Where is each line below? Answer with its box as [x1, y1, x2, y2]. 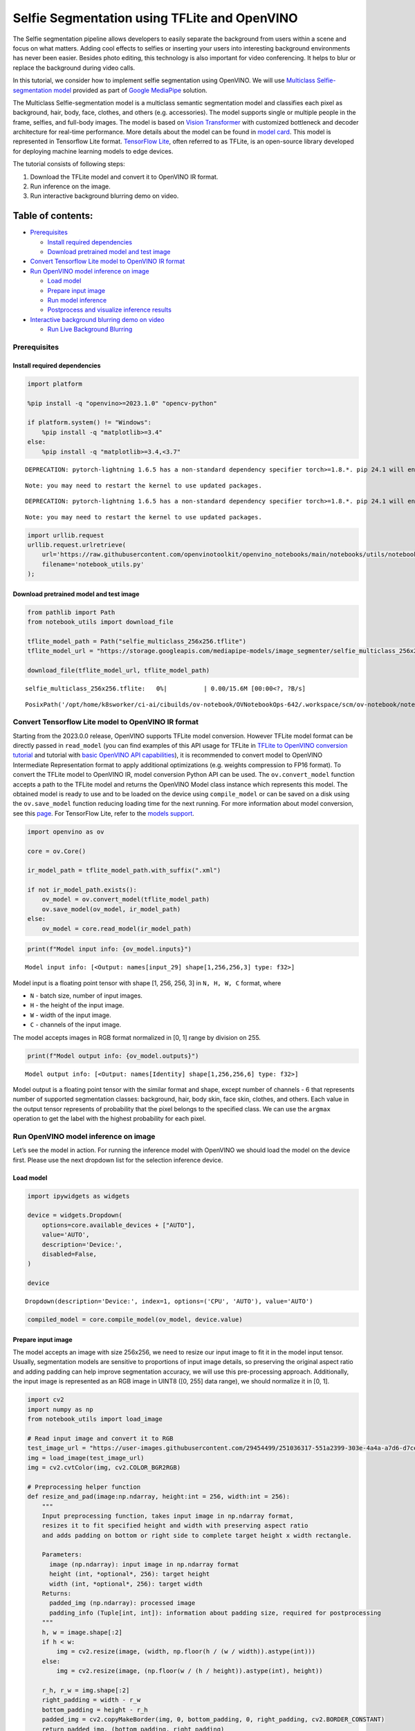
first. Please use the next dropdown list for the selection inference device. [12, 1156, 223, 1164]
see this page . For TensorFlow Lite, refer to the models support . [12, 809, 195, 817]
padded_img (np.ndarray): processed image [49, 1599, 196, 1607]
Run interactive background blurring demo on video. [30, 192, 179, 200]
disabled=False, [41, 1250, 97, 1258]
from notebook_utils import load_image [27, 1415, 163, 1423]
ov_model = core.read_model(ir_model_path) [41, 924, 192, 933]
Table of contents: [12, 210, 93, 222]
